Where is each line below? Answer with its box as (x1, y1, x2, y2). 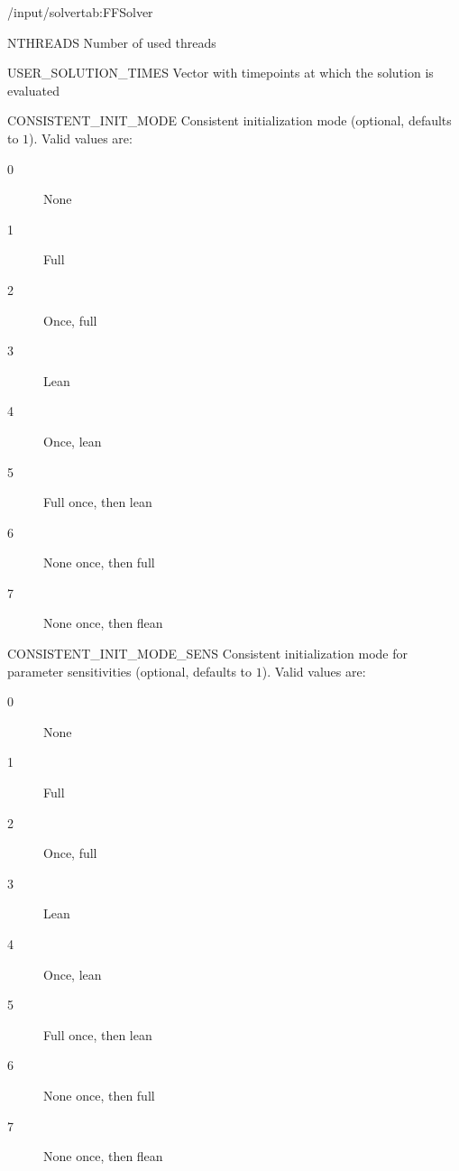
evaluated (7, 80, 60, 99)
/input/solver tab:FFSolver (7, 3, 153, 21)
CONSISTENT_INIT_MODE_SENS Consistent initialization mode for (7, 644, 408, 663)
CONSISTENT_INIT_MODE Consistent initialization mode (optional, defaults (7, 111, 452, 130)
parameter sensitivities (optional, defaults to (7, 661, 252, 680)
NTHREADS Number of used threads (7, 32, 216, 51)
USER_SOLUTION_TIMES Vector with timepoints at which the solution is (7, 63, 434, 82)
